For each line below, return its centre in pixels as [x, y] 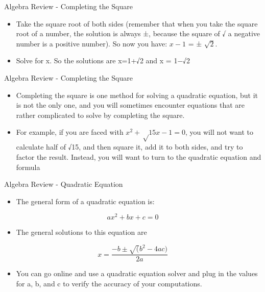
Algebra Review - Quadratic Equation [64, 184]
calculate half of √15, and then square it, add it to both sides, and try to [129, 147]
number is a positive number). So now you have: [92, 43]
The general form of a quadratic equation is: [85, 201]
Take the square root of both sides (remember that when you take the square [137, 23]
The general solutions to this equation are [81, 232]
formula [28, 167]
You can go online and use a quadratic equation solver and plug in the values [137, 273]
